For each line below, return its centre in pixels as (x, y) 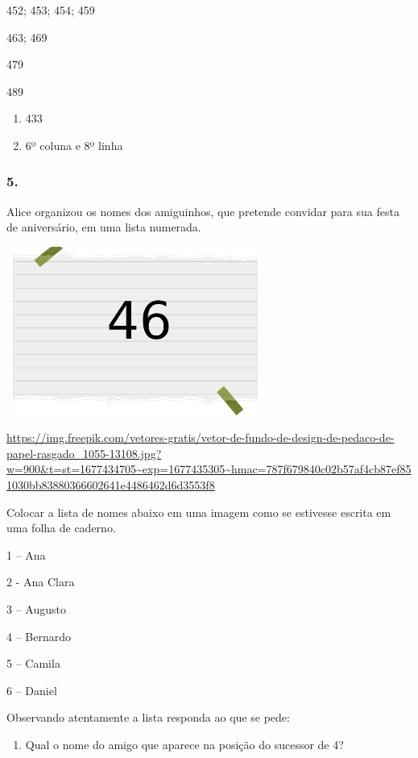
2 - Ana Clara (41, 582)
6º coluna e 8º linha (74, 145)
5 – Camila (33, 663)
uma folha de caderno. (61, 528)
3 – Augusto (36, 609)
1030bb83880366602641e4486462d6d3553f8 (111, 485)
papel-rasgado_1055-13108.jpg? (84, 453)
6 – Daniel (32, 690)
